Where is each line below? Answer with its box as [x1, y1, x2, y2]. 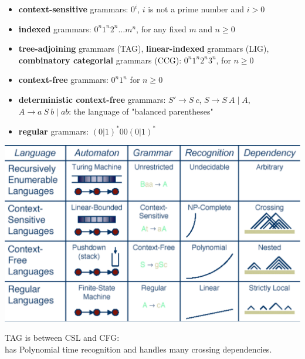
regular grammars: [18, 125, 89, 137]
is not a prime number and [148, 3, 245, 15]
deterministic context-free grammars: [18, 93, 166, 105]
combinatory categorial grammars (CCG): [18, 53, 182, 66]
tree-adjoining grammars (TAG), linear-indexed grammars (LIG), [18, 42, 269, 55]
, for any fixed [136, 22, 187, 35]
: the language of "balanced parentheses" [69, 105, 213, 117]
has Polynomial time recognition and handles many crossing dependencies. [5, 343, 272, 355]
